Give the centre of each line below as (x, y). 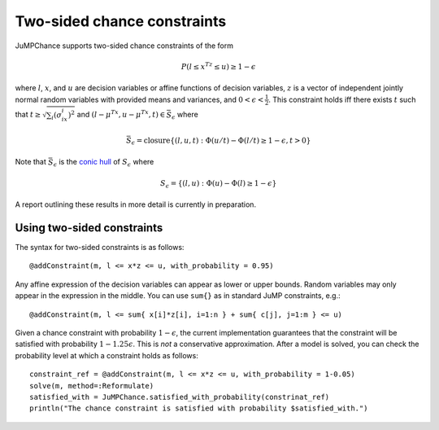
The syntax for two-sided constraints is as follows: (100, 248)
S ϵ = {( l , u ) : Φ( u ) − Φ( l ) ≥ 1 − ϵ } (218, 184)
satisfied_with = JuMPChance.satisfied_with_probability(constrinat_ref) (180, 397)
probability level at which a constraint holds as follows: (106, 355)
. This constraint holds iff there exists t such (342, 99)
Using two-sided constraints (89, 228)
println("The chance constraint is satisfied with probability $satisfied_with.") (199, 408)
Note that (30, 162)
